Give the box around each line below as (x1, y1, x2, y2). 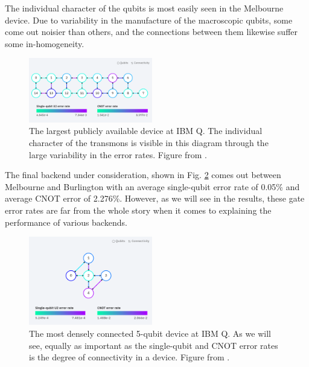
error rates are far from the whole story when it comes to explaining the (5, 204, 272, 217)
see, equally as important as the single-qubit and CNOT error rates (29, 339, 278, 351)
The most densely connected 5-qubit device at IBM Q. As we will (29, 327, 271, 340)
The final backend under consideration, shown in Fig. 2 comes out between (5, 168, 281, 181)
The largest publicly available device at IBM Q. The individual (29, 124, 263, 137)
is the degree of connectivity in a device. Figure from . (29, 351, 230, 363)
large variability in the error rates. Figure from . (29, 148, 208, 161)
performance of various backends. (5, 215, 127, 228)
